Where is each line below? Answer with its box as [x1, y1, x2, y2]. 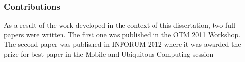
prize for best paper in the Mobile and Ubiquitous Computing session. [4, 49, 215, 59]
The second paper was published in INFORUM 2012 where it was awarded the [4, 39, 241, 49]
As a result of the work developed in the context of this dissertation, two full [4, 20, 235, 30]
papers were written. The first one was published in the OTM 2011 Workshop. [4, 29, 241, 39]
